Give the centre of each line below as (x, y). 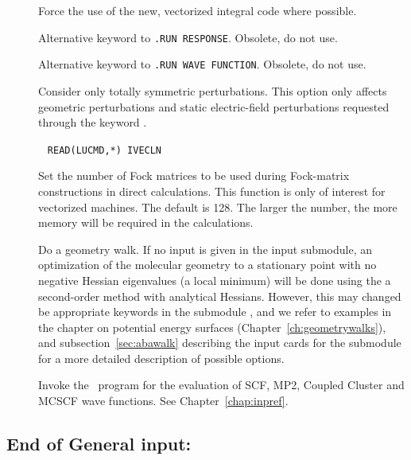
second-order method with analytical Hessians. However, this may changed (220, 296)
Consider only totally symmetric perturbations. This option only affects (213, 90)
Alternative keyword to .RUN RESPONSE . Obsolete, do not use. (188, 37)
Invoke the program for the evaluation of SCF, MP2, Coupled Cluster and (221, 385)
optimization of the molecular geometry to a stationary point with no (207, 265)
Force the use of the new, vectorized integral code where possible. (198, 10)
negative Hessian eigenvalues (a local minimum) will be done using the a (215, 280)
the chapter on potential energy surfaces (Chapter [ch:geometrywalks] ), (212, 327)
